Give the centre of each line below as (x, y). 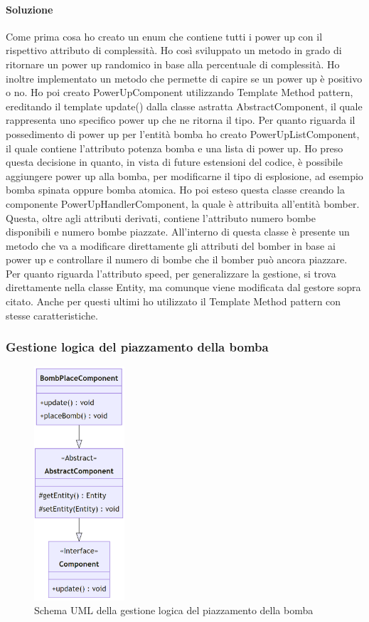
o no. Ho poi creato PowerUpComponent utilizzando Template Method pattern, (180, 92)
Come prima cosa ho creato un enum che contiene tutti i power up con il (164, 36)
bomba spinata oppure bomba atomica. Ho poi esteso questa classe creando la (175, 190)
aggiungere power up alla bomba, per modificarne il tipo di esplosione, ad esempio (184, 175)
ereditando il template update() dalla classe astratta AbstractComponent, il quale (184, 106)
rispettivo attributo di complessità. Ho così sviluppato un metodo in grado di (174, 50)
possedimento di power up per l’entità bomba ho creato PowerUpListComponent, (183, 133)
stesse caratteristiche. (52, 315)
